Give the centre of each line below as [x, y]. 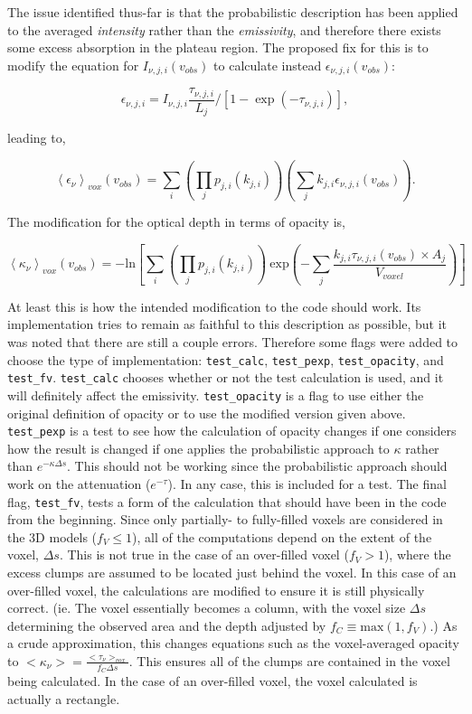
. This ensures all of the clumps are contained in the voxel [289, 660]
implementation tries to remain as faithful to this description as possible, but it [227, 324]
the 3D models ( [52, 536]
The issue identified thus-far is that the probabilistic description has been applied [233, 12]
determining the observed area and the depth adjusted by [167, 625]
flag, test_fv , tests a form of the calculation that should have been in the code [227, 501]
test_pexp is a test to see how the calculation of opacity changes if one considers [232, 431]
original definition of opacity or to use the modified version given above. [207, 413]
